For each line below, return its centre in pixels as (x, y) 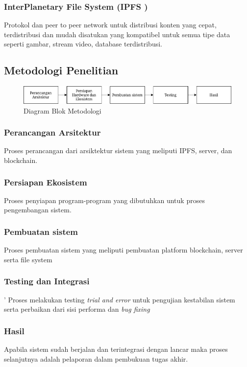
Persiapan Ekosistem (46, 182)
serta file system (28, 259)
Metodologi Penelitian (61, 70)
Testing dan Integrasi (47, 281)
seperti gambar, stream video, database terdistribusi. (83, 44)
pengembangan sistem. (38, 210)
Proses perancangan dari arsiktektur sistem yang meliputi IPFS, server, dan (118, 150)
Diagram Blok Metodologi (62, 110)
